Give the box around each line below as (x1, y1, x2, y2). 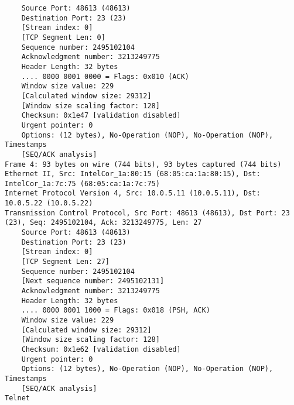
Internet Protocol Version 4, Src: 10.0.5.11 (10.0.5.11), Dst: (5, 189, 261, 198)
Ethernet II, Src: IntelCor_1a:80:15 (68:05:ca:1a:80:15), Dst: (5, 170, 261, 179)
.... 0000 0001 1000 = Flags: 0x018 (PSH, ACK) (21, 306, 210, 315)
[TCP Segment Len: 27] (21, 258, 110, 266)
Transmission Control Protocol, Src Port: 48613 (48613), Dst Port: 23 (5, 208, 290, 217)
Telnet (5, 394, 30, 403)
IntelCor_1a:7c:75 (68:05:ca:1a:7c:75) (5, 179, 160, 188)
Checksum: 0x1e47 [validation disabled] (21, 111, 181, 120)
